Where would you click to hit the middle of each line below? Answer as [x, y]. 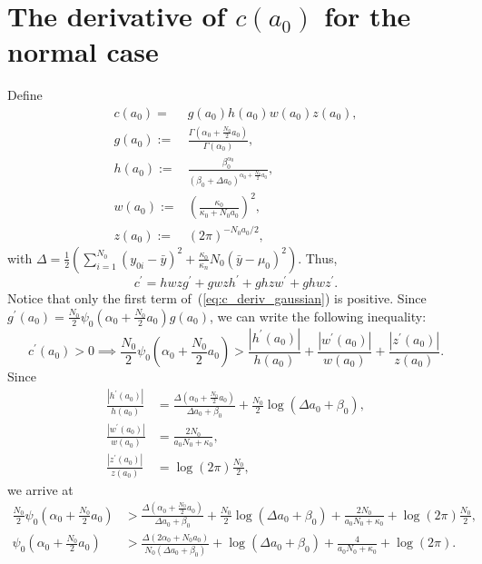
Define [25, 95]
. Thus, [318, 257]
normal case [83, 51]
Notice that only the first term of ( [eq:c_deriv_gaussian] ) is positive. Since [217, 298]
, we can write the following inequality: [318, 316]
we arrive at [40, 489]
